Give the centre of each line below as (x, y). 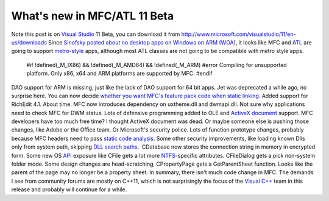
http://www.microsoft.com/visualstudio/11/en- (239, 34)
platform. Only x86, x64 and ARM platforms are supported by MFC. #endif (119, 74)
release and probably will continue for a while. (69, 189)
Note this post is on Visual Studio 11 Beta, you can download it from (96, 34)
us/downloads (29, 42)
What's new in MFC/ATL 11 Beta (93, 16)
